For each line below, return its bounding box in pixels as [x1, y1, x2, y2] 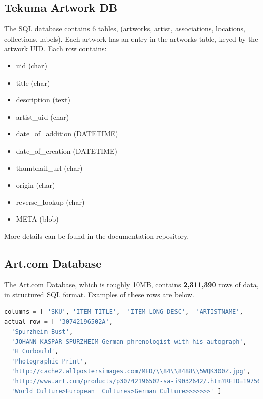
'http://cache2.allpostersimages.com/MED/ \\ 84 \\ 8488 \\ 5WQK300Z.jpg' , [11, 368, 250, 375]
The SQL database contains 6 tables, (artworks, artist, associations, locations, [4, 23, 245, 34]
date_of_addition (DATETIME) [16, 128, 118, 139]
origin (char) [16, 179, 55, 190]
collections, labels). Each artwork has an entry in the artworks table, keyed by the [4, 33, 258, 44]
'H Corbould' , [11, 348, 59, 355]
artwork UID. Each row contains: [4, 43, 107, 54]
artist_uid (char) [16, 111, 69, 122]
